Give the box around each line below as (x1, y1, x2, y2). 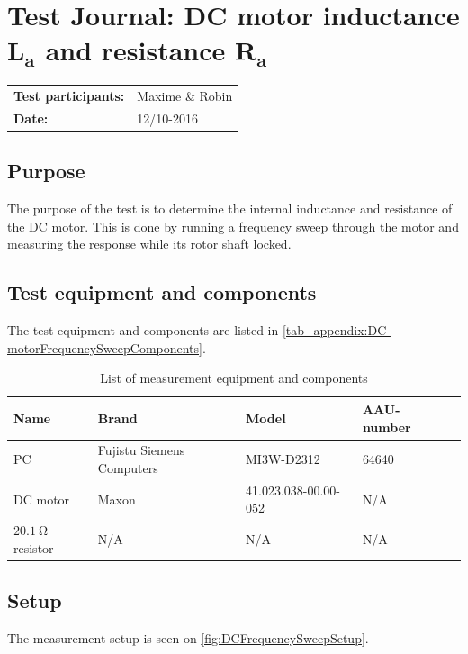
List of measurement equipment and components (100, 368, 368, 387)
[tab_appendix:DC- (282, 321, 391, 340)
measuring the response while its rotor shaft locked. (7, 234, 292, 253)
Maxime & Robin (137, 86, 233, 105)
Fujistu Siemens (97, 441, 185, 459)
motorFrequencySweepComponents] (7, 338, 202, 357)
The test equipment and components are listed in (7, 321, 279, 340)
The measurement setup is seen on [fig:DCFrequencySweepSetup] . (7, 629, 369, 648)
